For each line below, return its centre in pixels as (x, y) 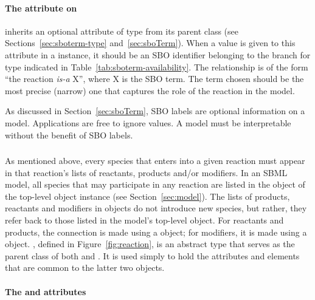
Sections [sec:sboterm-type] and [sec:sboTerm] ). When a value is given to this (150, 43)
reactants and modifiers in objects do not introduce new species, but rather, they (156, 208)
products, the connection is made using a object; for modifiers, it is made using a (156, 232)
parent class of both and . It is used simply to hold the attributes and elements (152, 255)
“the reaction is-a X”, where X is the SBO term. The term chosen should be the (154, 79)
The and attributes (46, 291)
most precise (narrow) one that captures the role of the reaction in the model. (150, 90)
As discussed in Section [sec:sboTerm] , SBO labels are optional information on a (155, 111)
